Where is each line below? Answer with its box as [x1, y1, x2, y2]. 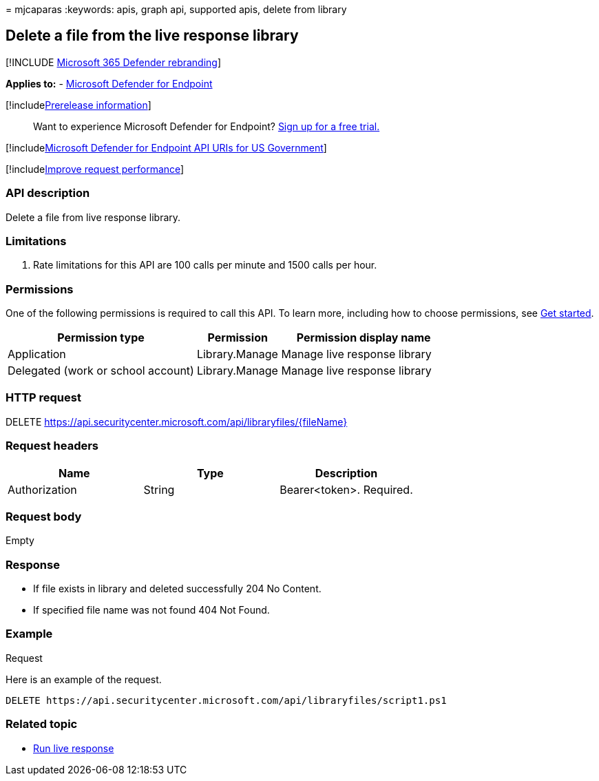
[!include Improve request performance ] [6, 163, 185, 175]
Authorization [8, 482, 77, 497]
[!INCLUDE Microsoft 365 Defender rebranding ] [6, 56, 222, 68]
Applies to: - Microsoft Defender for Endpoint [6, 77, 213, 90]
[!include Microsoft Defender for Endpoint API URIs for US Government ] [6, 141, 327, 154]
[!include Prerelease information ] [6, 98, 151, 111]
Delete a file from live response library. [6, 211, 181, 223]
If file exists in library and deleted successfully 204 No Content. [33, 583, 322, 595]
